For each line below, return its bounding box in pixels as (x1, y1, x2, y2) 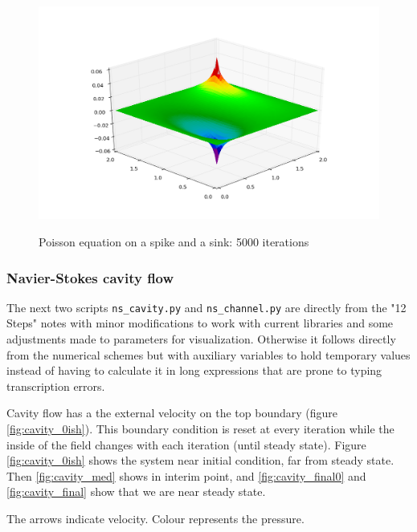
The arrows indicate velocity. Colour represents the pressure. (6, 510, 305, 526)
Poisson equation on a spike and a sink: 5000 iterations (39, 234, 309, 250)
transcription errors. (6, 377, 105, 394)
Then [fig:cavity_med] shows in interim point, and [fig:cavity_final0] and (6, 467, 366, 484)
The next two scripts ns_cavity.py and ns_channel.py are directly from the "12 (6, 298, 407, 315)
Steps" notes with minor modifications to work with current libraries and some (6, 315, 394, 331)
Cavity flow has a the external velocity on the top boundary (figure (6, 404, 338, 421)
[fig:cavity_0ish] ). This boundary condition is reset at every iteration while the (6, 420, 395, 437)
